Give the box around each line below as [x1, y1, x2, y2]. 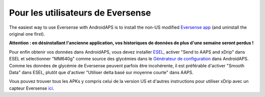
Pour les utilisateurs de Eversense [9, 7, 151, 18]
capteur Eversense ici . [9, 85, 54, 91]
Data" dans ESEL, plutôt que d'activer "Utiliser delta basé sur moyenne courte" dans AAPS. [9, 69, 194, 75]
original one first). [9, 31, 45, 37]
